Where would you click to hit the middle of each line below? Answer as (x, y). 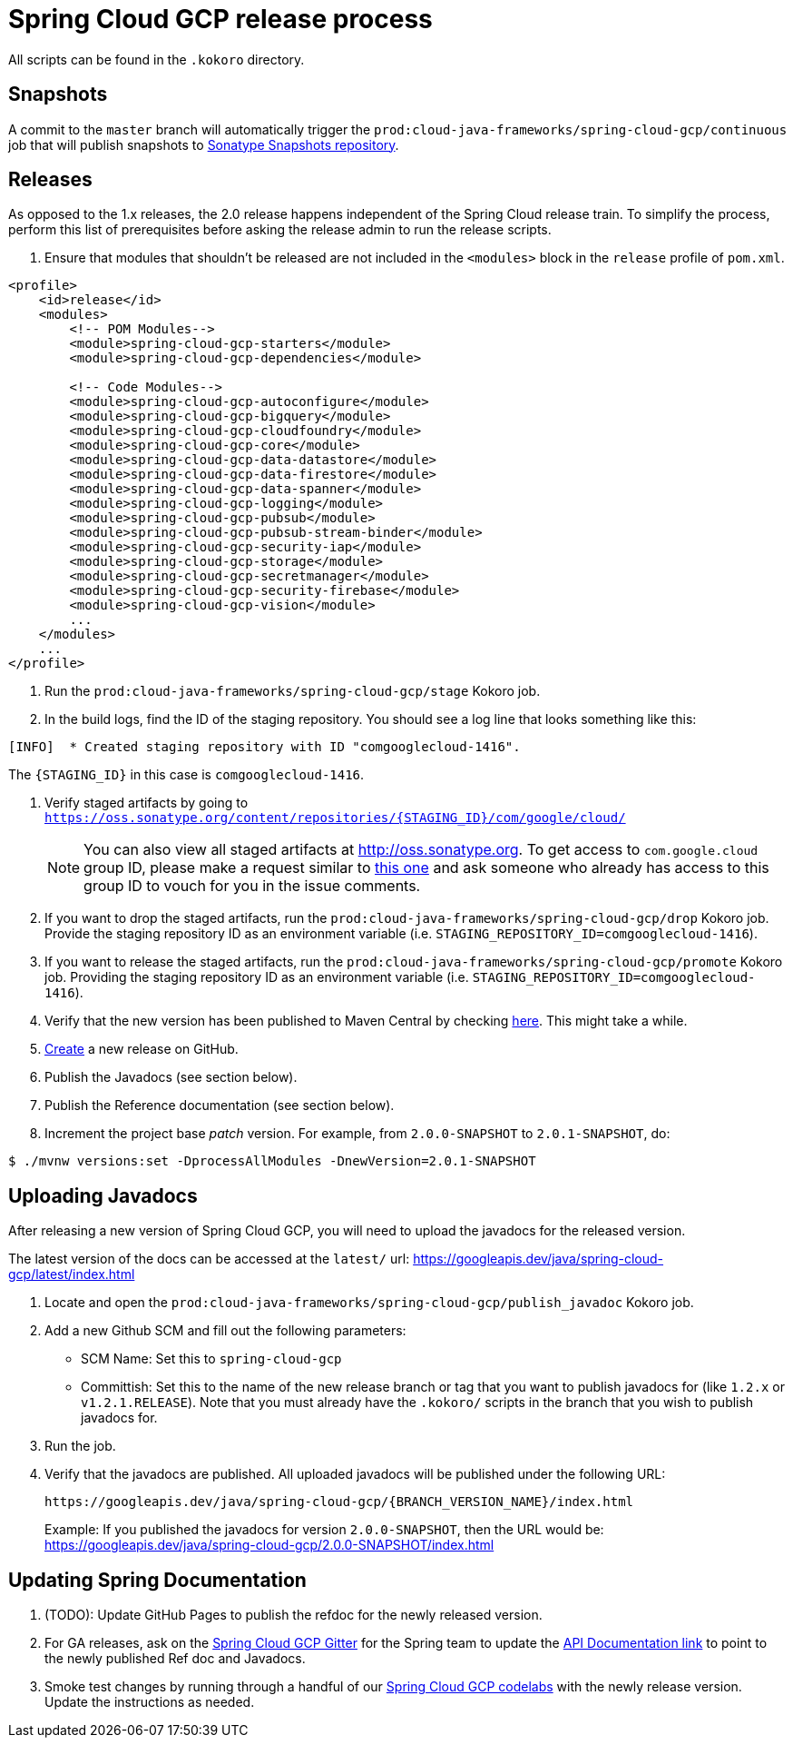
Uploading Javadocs (103, 1195)
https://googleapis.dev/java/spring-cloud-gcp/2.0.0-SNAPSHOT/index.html (269, 1545)
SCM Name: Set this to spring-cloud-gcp (211, 1359)
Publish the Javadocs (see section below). (171, 1077)
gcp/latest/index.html (72, 1274)
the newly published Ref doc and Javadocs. (175, 1659)
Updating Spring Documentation (157, 1580)
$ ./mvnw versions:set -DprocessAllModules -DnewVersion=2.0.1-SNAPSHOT (272, 1161)
